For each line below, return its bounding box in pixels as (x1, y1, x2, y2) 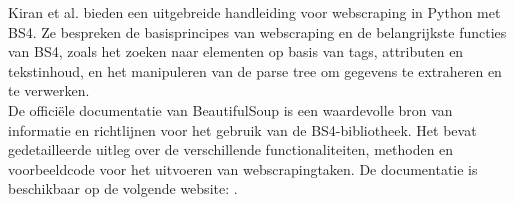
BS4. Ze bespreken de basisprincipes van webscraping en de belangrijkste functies (8, 21, 507, 42)
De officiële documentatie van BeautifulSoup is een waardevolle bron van (8, 99, 453, 120)
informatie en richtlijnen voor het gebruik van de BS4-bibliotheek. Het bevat (8, 119, 477, 140)
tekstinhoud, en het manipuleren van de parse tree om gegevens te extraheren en (8, 60, 502, 81)
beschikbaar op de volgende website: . (8, 178, 238, 199)
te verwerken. (8, 80, 90, 101)
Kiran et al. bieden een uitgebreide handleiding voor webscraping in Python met (8, 2, 501, 22)
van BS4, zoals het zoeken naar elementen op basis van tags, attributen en (8, 41, 464, 62)
